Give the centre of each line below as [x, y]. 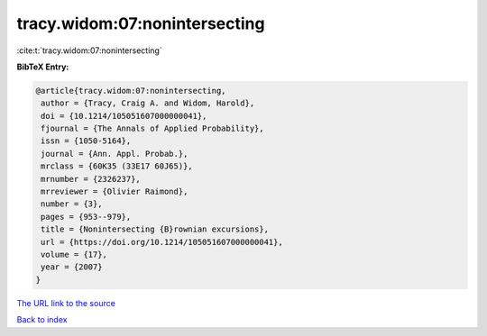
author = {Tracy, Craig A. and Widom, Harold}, [148, 103]
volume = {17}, [74, 254]
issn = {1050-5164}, [86, 141]
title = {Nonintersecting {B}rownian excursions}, [155, 229]
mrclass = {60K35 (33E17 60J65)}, [117, 166]
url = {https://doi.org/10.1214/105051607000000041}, [162, 242]
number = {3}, [72, 204]
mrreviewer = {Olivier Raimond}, [115, 192]
